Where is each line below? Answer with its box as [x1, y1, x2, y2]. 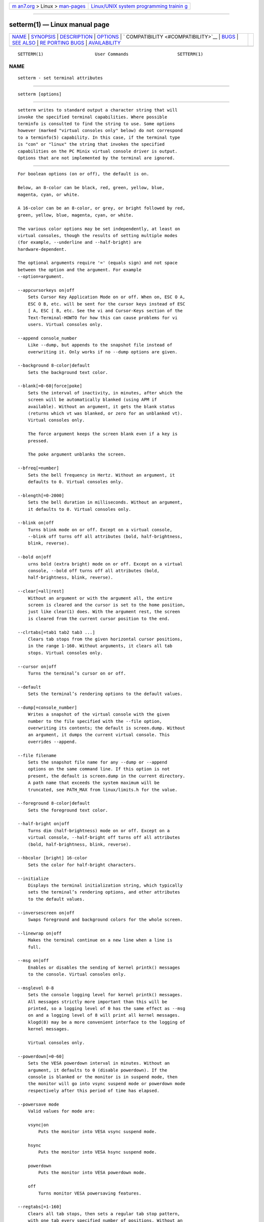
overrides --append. [27, 739, 77, 744]
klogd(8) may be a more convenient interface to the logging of [27, 1019, 185, 1025]
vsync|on [27, 1122, 49, 1128]
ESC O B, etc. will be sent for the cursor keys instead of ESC [27, 301, 185, 306]
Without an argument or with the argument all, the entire [27, 595, 173, 601]
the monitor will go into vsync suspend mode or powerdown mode [27, 1081, 185, 1087]
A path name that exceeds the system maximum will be [27, 780, 160, 786]
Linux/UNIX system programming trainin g [91, 3, 188, 9]
